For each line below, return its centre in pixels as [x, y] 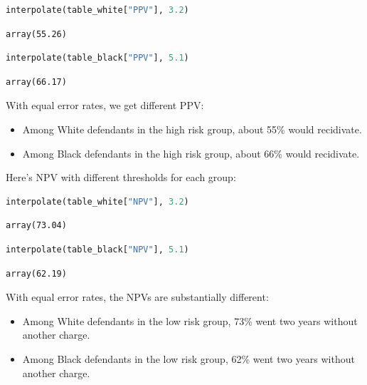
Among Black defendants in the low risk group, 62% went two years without [188, 358]
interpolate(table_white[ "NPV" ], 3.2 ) [97, 201]
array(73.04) [36, 226]
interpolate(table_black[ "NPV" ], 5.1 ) [97, 249]
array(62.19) [36, 273]
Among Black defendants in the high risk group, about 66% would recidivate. [191, 153]
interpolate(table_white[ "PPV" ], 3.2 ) [97, 10]
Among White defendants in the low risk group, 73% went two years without [190, 320]
